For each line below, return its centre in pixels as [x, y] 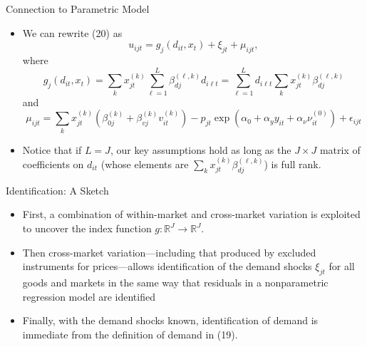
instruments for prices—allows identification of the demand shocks [167, 266]
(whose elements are [145, 164]
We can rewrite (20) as [72, 32]
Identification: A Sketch [57, 190]
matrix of [340, 149]
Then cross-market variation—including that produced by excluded [169, 252]
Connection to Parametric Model [78, 9]
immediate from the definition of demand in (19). [130, 334]
